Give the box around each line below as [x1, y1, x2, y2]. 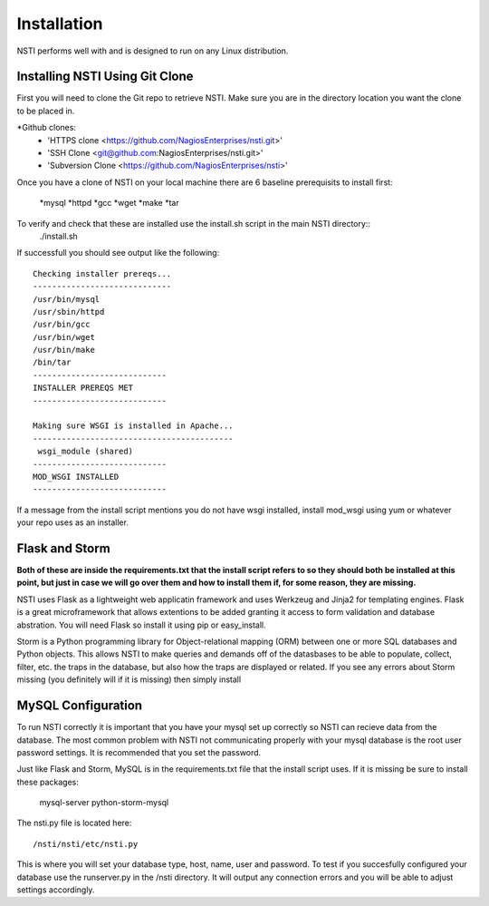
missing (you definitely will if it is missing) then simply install [16, 674, 242, 685]
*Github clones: [16, 122, 77, 133]
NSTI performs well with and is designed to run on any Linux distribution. [16, 45, 289, 56]
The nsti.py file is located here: [16, 817, 132, 829]
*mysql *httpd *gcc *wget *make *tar [39, 198, 180, 209]
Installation [16, 14, 103, 34]
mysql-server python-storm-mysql [39, 797, 169, 808]
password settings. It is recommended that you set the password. [16, 746, 262, 757]
